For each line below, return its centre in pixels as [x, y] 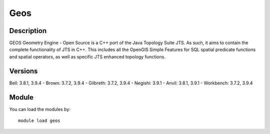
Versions [23, 71]
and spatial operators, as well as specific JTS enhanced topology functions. [87, 56]
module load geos [39, 121]
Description [28, 31]
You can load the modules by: [40, 109]
